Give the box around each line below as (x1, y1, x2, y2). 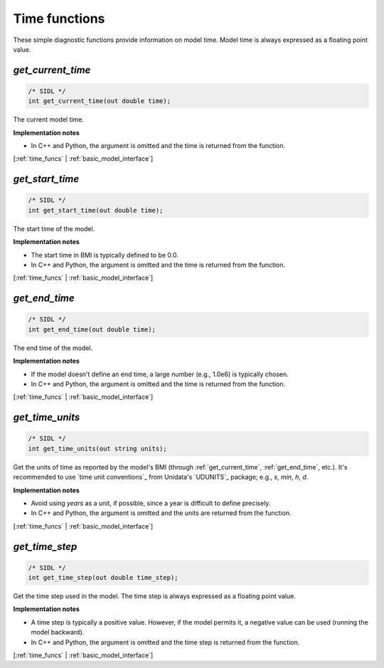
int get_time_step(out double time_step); (28, 573, 178, 582)
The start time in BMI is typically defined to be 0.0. (31, 250, 179, 259)
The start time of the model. (13, 224, 95, 233)
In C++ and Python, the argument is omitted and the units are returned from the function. (31, 509, 292, 517)
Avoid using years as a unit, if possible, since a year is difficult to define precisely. (31, 499, 271, 507)
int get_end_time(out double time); (28, 325, 156, 334)
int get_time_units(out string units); (28, 445, 167, 452)
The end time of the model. (13, 344, 92, 352)
